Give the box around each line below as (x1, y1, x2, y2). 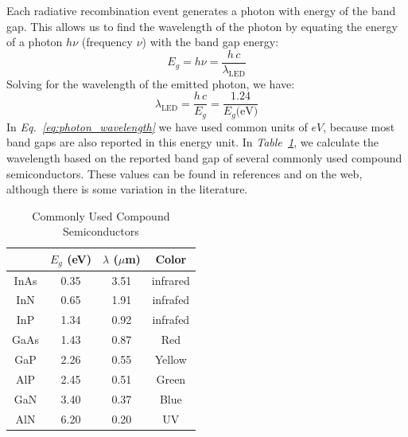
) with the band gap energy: (142, 33, 279, 50)
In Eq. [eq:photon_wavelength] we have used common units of (6, 118, 308, 135)
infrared (151, 271, 190, 288)
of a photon (6, 33, 63, 50)
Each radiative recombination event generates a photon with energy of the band (6, 2, 396, 18)
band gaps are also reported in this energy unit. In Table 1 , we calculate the (6, 134, 379, 150)
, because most (323, 118, 395, 135)
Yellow (154, 350, 187, 367)
